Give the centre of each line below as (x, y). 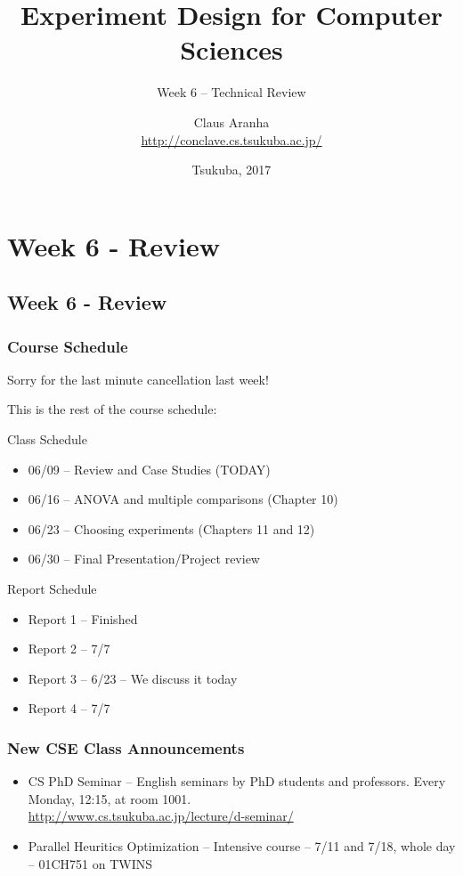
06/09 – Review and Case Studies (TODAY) (149, 469)
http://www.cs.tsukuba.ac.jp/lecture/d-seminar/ (161, 816)
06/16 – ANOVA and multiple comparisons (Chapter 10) (183, 499)
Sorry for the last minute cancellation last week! (138, 379)
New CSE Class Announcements (126, 747)
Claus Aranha (231, 122)
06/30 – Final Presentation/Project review (144, 559)
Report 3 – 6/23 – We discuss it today (133, 678)
